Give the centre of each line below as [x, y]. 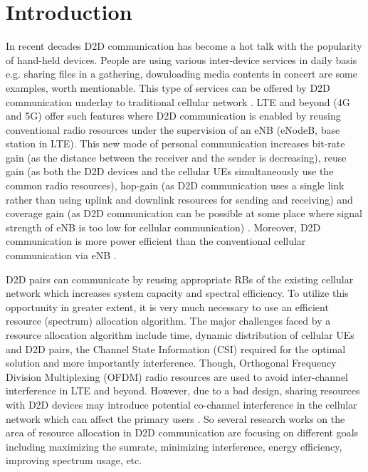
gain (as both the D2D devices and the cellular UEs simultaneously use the [170, 171]
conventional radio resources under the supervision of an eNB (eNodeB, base [173, 129]
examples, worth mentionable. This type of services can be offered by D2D [168, 87]
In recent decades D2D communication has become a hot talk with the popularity [184, 46]
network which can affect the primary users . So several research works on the [175, 418]
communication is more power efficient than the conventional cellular [156, 241]
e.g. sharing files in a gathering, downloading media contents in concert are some [182, 74]
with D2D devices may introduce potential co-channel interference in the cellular [182, 404]
